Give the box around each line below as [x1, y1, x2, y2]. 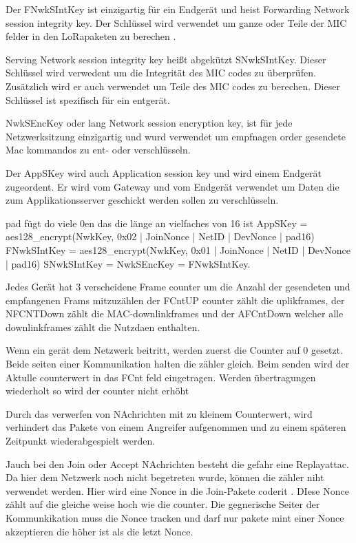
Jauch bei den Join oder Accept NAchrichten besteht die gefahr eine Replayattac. [6, 456, 349, 471]
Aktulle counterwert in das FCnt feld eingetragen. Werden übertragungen [6, 370, 316, 384]
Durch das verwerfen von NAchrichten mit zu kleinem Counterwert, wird [6, 406, 313, 420]
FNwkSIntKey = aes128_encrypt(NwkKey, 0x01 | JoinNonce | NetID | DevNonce [6, 242, 350, 257]
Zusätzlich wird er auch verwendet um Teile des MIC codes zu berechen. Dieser [6, 78, 340, 93]
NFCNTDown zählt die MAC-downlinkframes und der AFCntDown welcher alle [6, 306, 344, 321]
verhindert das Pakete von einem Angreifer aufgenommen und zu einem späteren [6, 420, 346, 434]
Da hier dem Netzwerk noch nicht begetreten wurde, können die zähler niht [6, 470, 324, 485]
